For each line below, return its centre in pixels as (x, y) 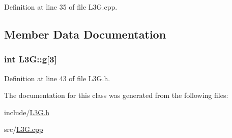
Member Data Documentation (85, 34)
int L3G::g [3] (31, 59)
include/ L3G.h (27, 112)
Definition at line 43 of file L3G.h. (57, 78)
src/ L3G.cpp (24, 129)
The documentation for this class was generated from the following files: (116, 95)
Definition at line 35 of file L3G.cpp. (61, 7)
